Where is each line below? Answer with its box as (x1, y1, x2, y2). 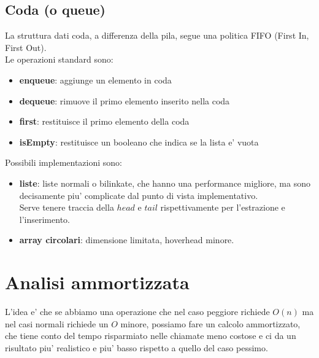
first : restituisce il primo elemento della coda (19, 115, 190, 128)
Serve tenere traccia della (19, 201, 114, 214)
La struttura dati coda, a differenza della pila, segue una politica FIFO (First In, (5, 29, 309, 42)
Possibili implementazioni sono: (5, 156, 122, 169)
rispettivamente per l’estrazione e (160, 201, 285, 214)
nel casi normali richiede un (5, 317, 109, 330)
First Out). (5, 41, 47, 53)
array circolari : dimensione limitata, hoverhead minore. (19, 233, 234, 246)
